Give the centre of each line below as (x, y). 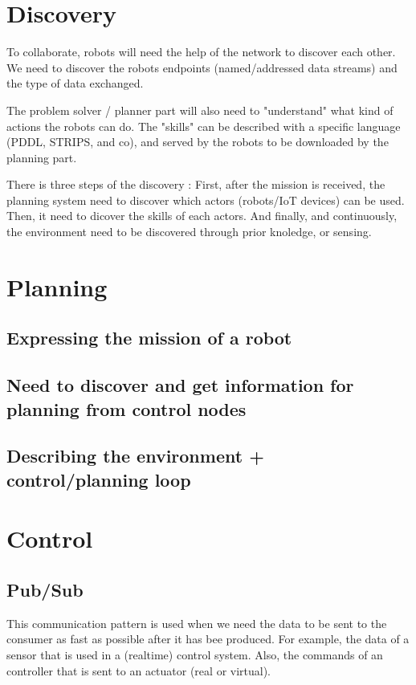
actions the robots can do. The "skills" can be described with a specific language (204, 126)
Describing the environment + (135, 456)
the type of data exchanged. (75, 83)
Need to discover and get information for (180, 385)
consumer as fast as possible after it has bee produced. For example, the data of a (208, 639)
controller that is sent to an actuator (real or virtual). (139, 670)
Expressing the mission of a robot (149, 338)
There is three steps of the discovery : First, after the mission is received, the (196, 184)
